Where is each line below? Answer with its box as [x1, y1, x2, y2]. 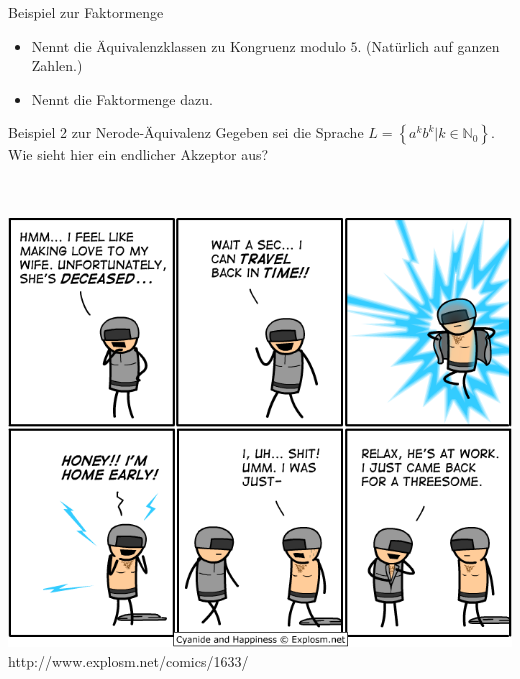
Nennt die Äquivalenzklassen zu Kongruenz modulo [31, 35, 346, 56]
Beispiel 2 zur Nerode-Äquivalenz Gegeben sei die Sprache [8, 122, 364, 143]
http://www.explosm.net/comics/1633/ [8, 650, 249, 671]
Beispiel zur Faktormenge [8, 2, 164, 22]
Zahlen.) [31, 55, 83, 76]
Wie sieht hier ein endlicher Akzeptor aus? [8, 144, 269, 165]
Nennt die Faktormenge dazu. [31, 88, 213, 109]
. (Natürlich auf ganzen [357, 35, 500, 56]
